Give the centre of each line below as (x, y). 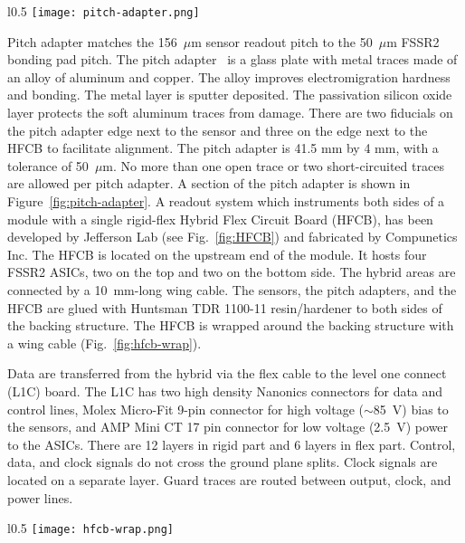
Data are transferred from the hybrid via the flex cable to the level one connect (227, 373)
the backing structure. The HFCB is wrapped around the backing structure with (231, 325)
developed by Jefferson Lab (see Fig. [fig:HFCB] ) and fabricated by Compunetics (232, 237)
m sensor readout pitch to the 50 (282, 41)
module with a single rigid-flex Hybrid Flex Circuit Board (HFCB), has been (220, 219)
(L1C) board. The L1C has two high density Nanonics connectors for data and (225, 391)
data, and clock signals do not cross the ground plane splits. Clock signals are (223, 462)
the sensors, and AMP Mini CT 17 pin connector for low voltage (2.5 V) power (228, 427)
